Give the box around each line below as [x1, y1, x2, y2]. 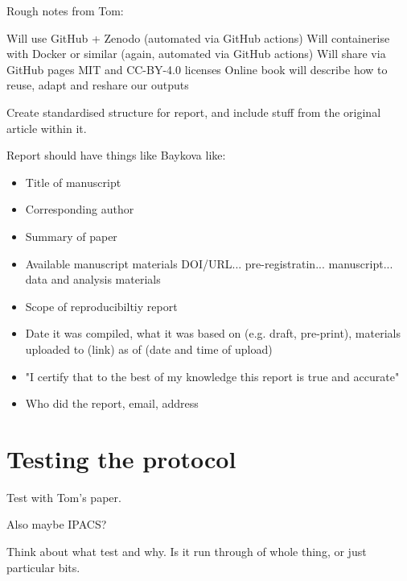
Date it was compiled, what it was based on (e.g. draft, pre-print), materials [25, 325, 401, 342]
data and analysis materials [25, 271, 161, 288]
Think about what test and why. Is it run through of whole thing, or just [6, 543, 367, 559]
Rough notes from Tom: [6, 2, 124, 19]
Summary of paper [25, 227, 117, 244]
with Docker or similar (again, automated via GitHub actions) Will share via [6, 45, 386, 62]
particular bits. [6, 558, 80, 575]
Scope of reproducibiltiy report [25, 297, 178, 314]
